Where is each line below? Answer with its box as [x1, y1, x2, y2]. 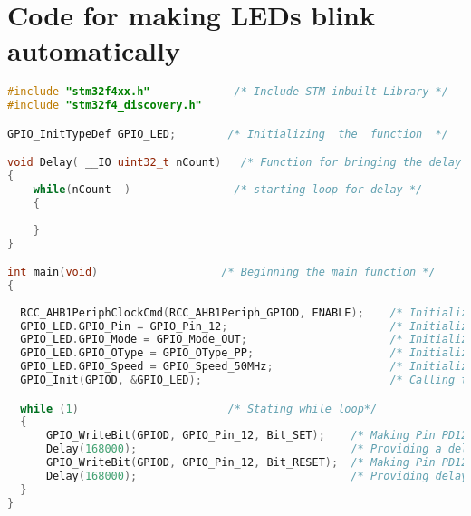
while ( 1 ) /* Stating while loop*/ [20, 402, 378, 415]
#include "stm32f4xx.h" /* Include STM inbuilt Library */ [7, 85, 448, 99]
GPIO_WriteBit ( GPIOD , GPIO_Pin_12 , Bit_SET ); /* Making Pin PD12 [45, 429, 468, 443]
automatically [7, 32, 180, 69]
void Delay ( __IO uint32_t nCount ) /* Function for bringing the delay [7, 156, 462, 170]
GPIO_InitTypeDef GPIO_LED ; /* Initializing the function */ [7, 127, 448, 141]
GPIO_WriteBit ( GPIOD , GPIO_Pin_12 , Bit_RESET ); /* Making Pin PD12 [45, 456, 468, 470]
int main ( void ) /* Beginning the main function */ [7, 266, 436, 279]
